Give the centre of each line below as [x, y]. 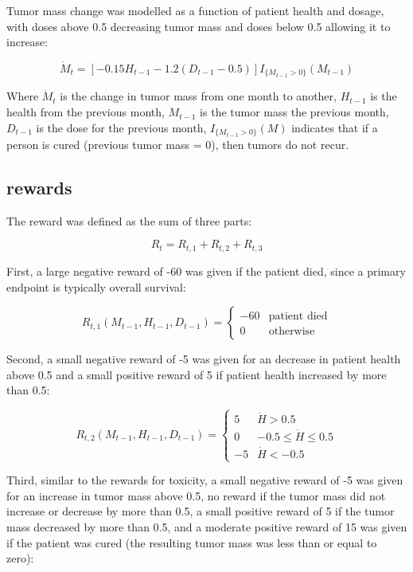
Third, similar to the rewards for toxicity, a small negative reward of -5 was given [205, 480]
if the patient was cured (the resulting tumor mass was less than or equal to [192, 542]
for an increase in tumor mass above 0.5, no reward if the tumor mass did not [196, 495]
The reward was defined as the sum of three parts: [129, 220]
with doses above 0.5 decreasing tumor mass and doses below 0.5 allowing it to [199, 26]
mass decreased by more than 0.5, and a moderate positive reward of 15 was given [207, 526]
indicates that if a [335, 127]
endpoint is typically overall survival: [96, 286]
